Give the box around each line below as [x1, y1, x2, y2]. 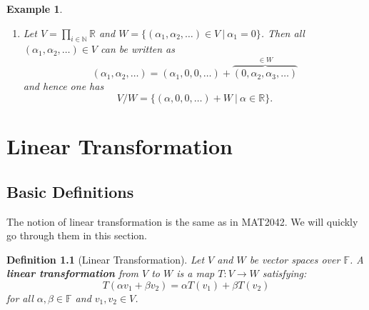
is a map [176, 266, 215, 281]
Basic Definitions [6, 180, 134, 202]
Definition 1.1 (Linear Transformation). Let [6, 251, 205, 266]
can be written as [101, 41, 175, 56]
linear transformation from [6, 266, 139, 281]
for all [6, 290, 34, 305]
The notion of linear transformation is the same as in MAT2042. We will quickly [6, 214, 358, 229]
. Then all [261, 25, 305, 40]
